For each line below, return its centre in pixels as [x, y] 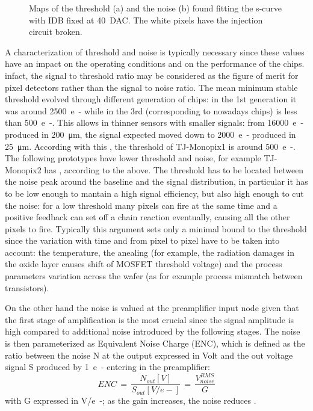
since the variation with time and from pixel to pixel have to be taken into [142, 240]
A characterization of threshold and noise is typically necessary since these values [155, 51]
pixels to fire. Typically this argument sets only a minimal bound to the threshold [156, 228]
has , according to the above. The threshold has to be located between [174, 169]
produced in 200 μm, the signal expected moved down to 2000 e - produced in [150, 134]
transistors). [27, 287]
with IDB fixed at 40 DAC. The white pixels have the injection [146, 20]
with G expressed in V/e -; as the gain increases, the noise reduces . [131, 400]
